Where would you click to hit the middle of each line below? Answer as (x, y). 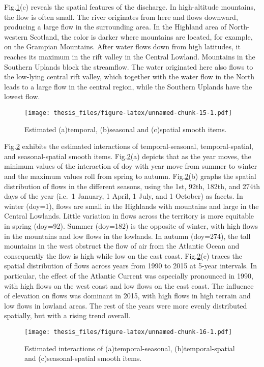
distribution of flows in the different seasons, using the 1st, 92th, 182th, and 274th (132, 186)
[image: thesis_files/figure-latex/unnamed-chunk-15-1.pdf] (128, 113)
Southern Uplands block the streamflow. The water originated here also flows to (129, 66)
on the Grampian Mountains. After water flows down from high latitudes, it (122, 47)
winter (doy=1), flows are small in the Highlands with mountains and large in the (131, 206)
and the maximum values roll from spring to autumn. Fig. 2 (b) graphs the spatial (130, 176)
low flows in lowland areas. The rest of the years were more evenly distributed (126, 305)
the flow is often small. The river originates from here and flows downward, (121, 17)
